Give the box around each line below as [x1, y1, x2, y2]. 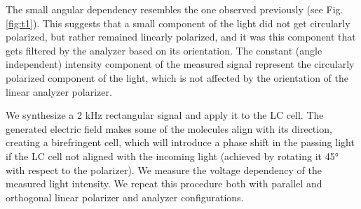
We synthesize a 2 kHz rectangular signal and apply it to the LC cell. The [6, 108, 324, 122]
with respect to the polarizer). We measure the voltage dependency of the [6, 162, 322, 177]
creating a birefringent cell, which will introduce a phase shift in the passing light [6, 135, 355, 150]
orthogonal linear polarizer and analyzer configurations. [6, 189, 244, 204]
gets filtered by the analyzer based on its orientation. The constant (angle [6, 43, 322, 57]
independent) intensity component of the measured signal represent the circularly [6, 57, 355, 71]
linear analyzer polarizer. [6, 84, 112, 99]
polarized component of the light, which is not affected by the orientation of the [6, 70, 348, 85]
